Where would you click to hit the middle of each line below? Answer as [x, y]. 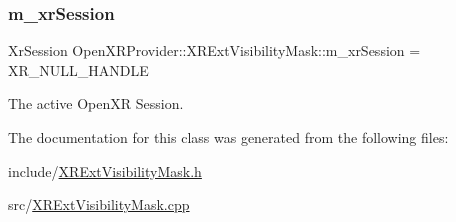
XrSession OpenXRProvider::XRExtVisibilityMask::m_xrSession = [214, 50]
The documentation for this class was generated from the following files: [228, 137]
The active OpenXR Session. [96, 103]
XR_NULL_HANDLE [78, 69]
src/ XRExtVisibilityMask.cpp [99, 204]
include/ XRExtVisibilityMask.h [105, 170]
